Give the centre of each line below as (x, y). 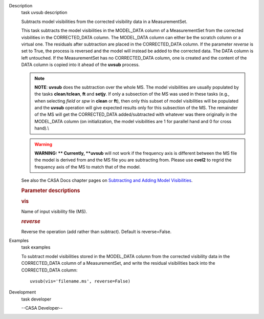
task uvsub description (44, 13)
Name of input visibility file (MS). (54, 211)
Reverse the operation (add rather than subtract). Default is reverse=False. (96, 232)
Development (22, 292)
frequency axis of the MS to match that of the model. (88, 167)
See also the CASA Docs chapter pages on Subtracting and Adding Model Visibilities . (107, 180)
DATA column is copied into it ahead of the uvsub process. (80, 65)
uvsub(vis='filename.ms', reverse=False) (80, 281)
